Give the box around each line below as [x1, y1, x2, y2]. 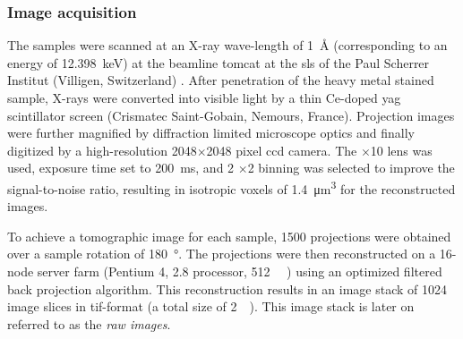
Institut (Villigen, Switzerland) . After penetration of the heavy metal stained [7, 71, 434, 89]
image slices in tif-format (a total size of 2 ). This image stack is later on [7, 297, 415, 316]
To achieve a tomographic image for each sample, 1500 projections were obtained [7, 226, 451, 245]
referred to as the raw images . [7, 314, 171, 333]
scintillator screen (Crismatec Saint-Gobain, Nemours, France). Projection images [7, 106, 455, 124]
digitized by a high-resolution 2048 [7, 140, 197, 159]
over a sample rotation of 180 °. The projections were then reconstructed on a [7, 244, 436, 263]
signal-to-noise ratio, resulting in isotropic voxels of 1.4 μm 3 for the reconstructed [7, 176, 456, 198]
